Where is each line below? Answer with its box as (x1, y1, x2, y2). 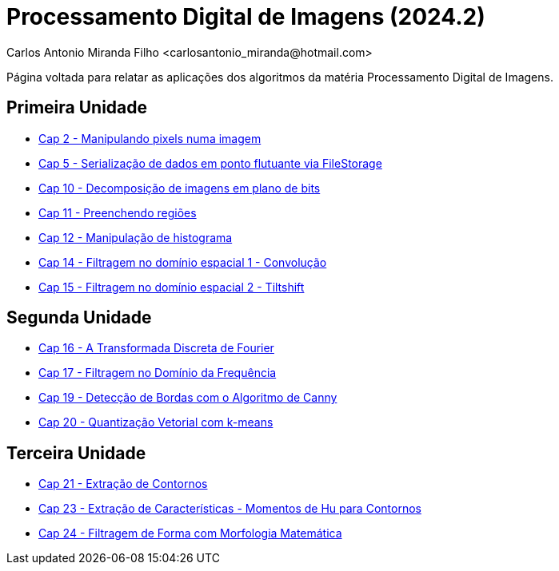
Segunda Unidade (6, 307, 152, 328)
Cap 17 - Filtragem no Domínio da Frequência (38, 366, 277, 380)
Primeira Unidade (6, 97, 148, 118)
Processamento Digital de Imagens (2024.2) (6, 3, 485, 30)
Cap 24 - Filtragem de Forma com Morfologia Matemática (38, 526, 342, 541)
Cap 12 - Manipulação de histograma (38, 230, 233, 244)
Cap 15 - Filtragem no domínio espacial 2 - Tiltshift (38, 280, 305, 294)
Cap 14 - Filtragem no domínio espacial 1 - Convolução (38, 255, 327, 269)
